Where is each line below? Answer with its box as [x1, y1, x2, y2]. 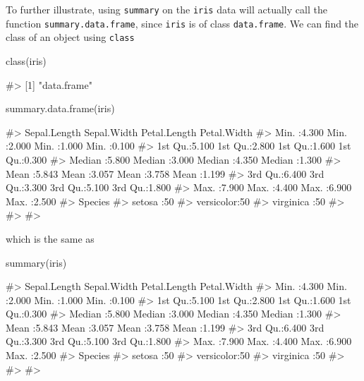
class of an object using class [6, 30, 135, 44]
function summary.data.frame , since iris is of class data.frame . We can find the [6, 16, 359, 30]
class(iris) [6, 53, 47, 68]
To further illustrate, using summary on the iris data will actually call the [6, 2, 327, 16]
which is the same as [6, 231, 95, 246]
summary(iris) [6, 255, 67, 270]
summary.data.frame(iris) [6, 101, 115, 116]
